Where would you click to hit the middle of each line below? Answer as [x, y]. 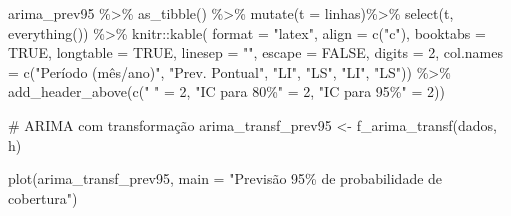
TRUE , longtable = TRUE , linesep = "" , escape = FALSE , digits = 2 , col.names [255, 52]
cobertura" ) [43, 197]
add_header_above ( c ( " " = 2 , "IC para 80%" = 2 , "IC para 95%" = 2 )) [226, 91]
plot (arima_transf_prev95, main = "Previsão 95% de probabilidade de [225, 178]
